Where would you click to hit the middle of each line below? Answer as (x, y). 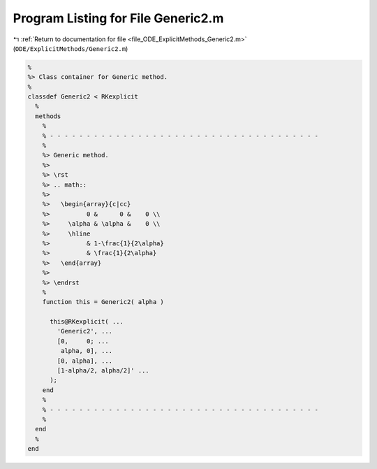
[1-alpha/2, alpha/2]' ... (103, 371)
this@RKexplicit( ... (87, 322)
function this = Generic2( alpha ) (103, 302)
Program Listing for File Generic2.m (118, 18)
